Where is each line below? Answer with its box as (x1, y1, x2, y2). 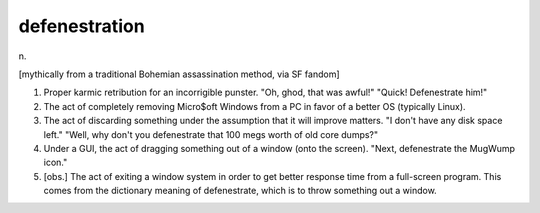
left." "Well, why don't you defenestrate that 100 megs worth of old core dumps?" (43, 128, 379, 140)
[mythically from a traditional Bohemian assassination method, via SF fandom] (18, 68, 340, 80)
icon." (43, 156, 68, 169)
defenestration (18, 15, 145, 37)
